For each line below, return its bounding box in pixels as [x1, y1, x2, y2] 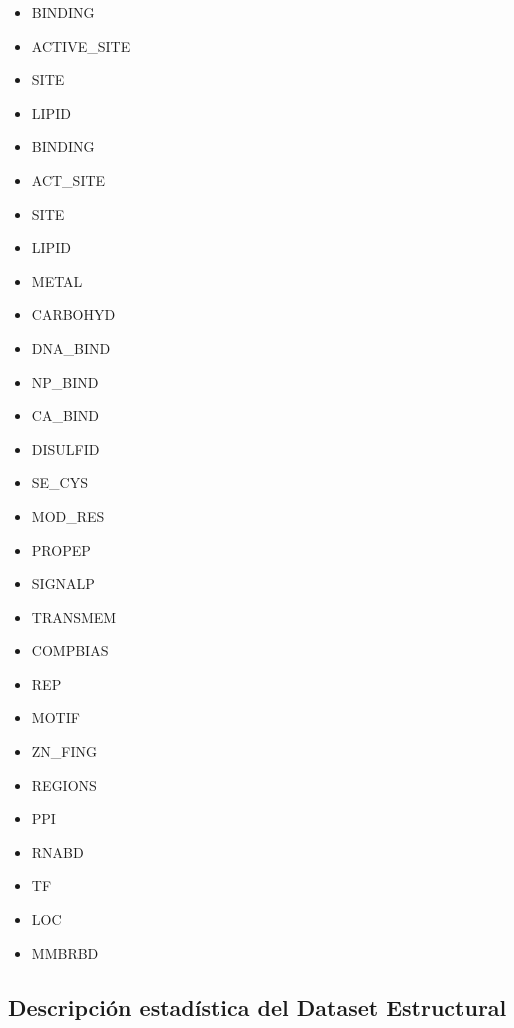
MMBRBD [31, 942, 99, 963]
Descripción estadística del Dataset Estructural [8, 991, 507, 1022]
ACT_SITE [31, 169, 106, 190]
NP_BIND [31, 371, 99, 392]
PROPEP [31, 539, 91, 560]
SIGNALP [31, 573, 95, 594]
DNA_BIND [31, 337, 111, 358]
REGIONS [31, 774, 97, 795]
